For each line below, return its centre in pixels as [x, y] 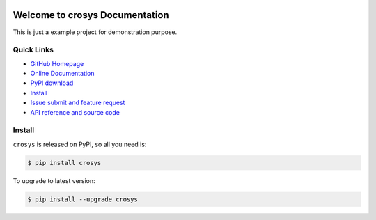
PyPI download [52, 83]
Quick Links [33, 50]
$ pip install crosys [64, 163]
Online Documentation [62, 74]
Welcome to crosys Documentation [91, 15]
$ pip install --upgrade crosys [83, 199]
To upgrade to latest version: [54, 180]
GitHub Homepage [57, 63]
